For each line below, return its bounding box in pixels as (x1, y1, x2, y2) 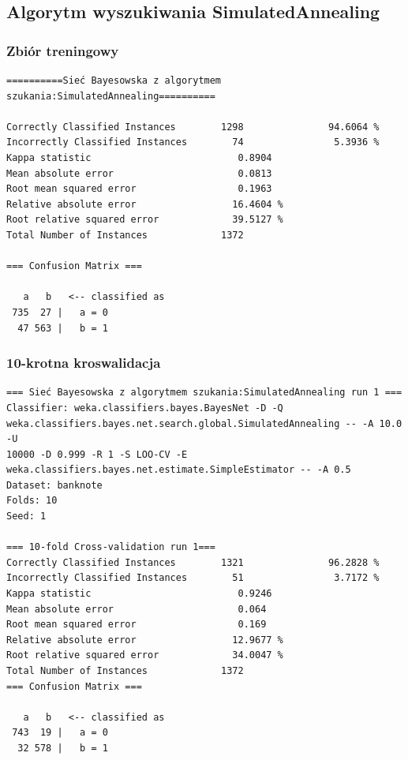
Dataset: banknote (6, 479, 103, 491)
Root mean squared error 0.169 (6, 619, 267, 631)
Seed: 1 (6, 511, 47, 522)
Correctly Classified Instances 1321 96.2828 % (6, 556, 380, 568)
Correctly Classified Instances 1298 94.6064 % (6, 121, 380, 133)
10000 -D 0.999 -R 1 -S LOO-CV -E (6, 448, 188, 460)
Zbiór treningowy (6, 40, 119, 60)
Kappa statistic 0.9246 (6, 588, 272, 600)
